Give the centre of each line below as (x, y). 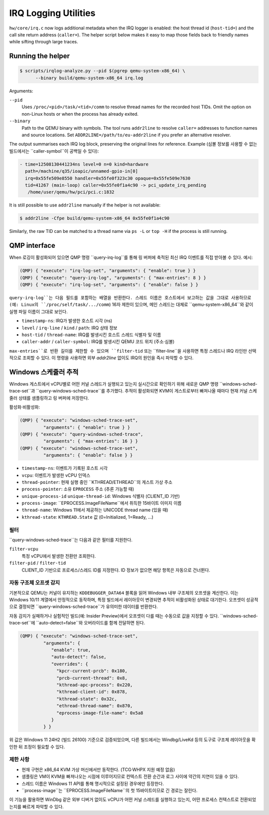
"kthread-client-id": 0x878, (92, 692)
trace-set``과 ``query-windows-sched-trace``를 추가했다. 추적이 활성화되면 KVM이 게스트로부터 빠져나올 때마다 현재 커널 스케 (133, 391)
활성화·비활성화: (25, 407)
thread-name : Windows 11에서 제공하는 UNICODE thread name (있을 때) (95, 510)
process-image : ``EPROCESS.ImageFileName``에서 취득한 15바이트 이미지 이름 (102, 503)
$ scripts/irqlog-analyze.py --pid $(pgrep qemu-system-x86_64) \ (102, 71)
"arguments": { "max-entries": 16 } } (90, 441)
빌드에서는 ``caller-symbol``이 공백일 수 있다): (54, 151)
